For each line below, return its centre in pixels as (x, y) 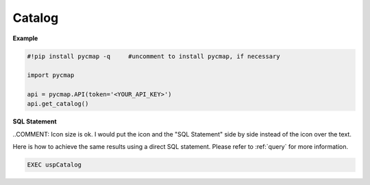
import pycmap (51, 75)
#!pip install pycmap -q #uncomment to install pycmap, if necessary (153, 56)
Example (25, 38)
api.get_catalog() (58, 104)
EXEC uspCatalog (54, 165)
